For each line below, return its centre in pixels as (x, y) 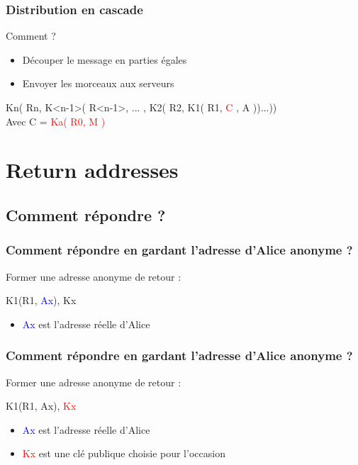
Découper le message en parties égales (105, 59)
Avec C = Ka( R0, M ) (56, 121)
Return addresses (92, 170)
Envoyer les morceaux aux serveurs (98, 83)
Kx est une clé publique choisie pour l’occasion (124, 453)
